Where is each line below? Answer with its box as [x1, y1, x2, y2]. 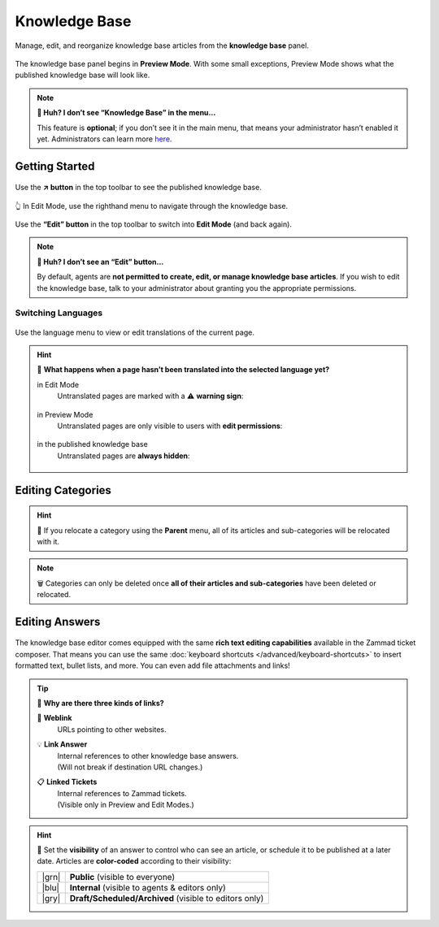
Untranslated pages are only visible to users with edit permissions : [57, 421, 283, 431]
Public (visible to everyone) [69, 871, 176, 882]
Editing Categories [15, 483, 111, 497]
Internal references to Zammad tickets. [57, 788, 187, 798]
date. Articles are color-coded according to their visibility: [37, 856, 232, 866]
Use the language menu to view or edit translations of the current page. [15, 327, 255, 337]
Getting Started [15, 159, 95, 173]
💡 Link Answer [37, 739, 88, 749]
